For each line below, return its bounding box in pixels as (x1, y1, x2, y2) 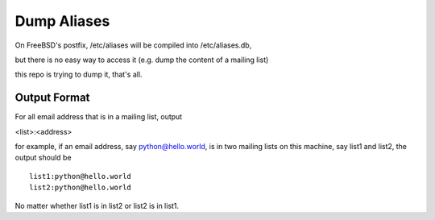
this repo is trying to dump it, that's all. (14, 69, 143, 80)
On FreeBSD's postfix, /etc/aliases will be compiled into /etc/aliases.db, (14, 40, 252, 50)
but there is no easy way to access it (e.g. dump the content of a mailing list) (14, 55, 269, 64)
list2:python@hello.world (29, 183, 132, 193)
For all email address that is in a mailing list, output (14, 112, 183, 122)
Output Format (14, 91, 90, 105)
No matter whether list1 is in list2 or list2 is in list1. (14, 201, 180, 210)
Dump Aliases (14, 12, 110, 30)
